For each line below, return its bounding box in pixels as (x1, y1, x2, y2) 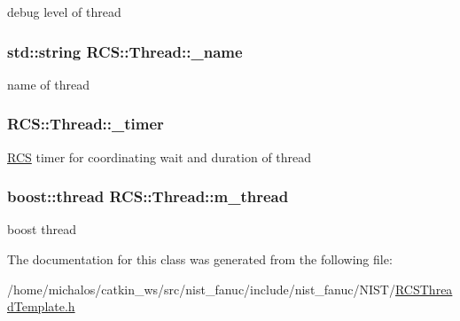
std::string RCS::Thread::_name (7, 40, 243, 62)
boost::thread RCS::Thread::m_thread (7, 185, 289, 207)
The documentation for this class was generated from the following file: (7, 250, 393, 269)
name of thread (7, 74, 90, 93)
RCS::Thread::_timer (7, 113, 164, 135)
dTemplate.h (7, 297, 75, 316)
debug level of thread (7, 3, 121, 20)
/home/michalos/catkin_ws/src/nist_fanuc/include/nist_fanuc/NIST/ (7, 279, 395, 298)
